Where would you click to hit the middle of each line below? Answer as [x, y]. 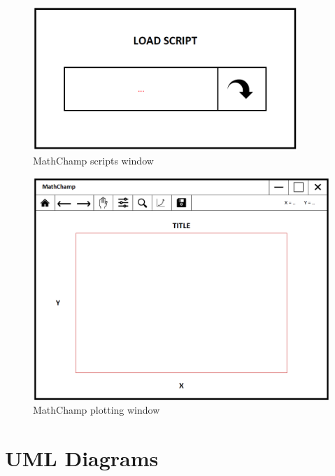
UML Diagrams [82, 458]
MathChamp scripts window [93, 160]
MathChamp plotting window [97, 410]
